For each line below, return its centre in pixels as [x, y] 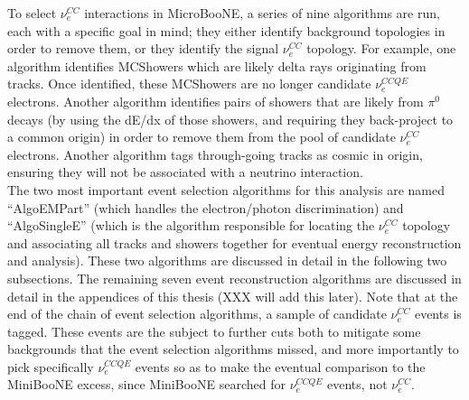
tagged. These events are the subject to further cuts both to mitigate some [214, 331]
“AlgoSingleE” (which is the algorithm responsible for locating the [191, 225]
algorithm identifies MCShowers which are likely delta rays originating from [217, 65]
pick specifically [51, 366]
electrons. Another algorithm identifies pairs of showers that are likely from [216, 101]
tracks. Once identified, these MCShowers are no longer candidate [189, 84]
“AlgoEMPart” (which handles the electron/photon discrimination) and [206, 207]
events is [438, 314]
